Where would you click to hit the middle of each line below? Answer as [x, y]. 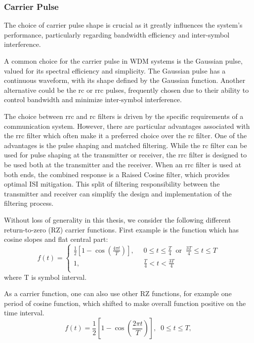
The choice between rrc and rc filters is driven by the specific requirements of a [124, 116]
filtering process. [29, 203]
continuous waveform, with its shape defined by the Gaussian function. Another [125, 80]
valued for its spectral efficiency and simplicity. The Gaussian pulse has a [115, 70]
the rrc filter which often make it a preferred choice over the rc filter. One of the [126, 135]
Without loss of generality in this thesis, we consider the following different [118, 219]
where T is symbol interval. [45, 277]
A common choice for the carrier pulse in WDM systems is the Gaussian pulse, [123, 61]
